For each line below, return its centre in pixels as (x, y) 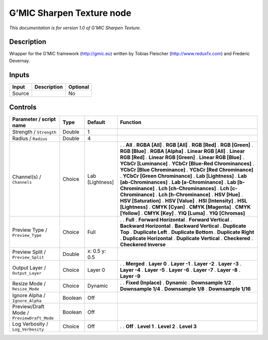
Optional (79, 87)
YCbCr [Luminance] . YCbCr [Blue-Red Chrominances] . (187, 164)
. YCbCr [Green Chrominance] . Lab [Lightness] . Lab (183, 176)
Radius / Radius (30, 138)
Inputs (19, 75)
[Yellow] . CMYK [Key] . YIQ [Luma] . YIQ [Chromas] (182, 213)
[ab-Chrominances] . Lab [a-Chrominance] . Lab (178, 182)
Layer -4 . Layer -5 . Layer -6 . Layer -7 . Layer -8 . (180, 270)
